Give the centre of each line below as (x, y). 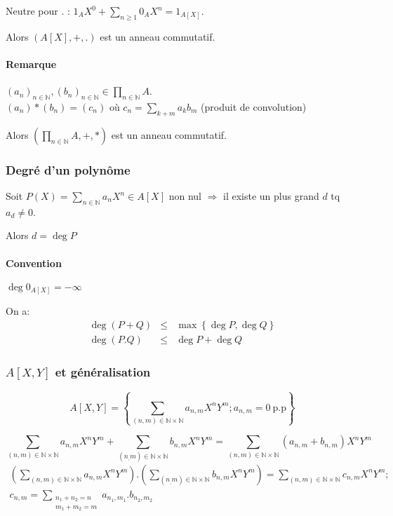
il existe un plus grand (271, 196)
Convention (34, 263)
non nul (185, 196)
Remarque (31, 63)
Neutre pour (32, 11)
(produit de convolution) (254, 106)
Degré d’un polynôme (68, 169)
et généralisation (103, 371)
